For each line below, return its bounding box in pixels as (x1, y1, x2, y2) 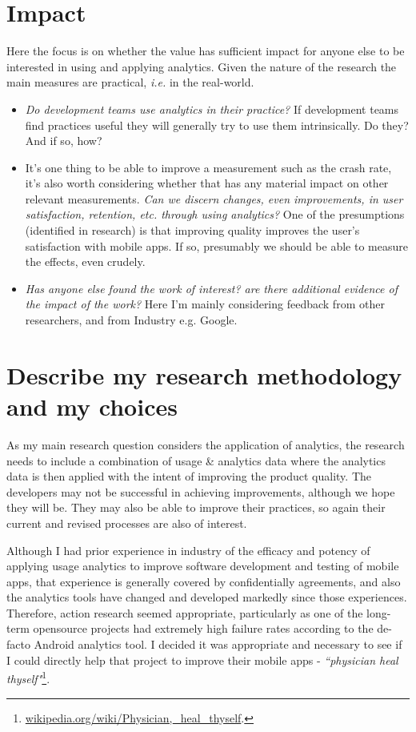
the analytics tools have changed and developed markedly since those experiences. (6, 589, 407, 605)
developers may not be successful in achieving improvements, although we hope (6, 483, 395, 500)
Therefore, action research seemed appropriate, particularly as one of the (6, 604, 363, 621)
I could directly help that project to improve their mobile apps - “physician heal (6, 651, 398, 668)
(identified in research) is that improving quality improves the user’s (25, 222, 360, 239)
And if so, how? (25, 132, 102, 149)
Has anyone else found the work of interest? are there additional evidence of (25, 280, 398, 296)
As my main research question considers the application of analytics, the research (6, 436, 405, 452)
